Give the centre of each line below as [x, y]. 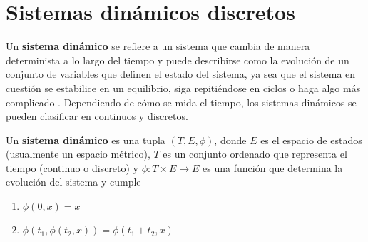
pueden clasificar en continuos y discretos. [97, 116]
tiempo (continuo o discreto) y [72, 167]
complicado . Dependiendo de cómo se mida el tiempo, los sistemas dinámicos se [181, 102]
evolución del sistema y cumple [73, 182]
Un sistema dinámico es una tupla [86, 140]
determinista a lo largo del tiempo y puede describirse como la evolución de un [178, 60]
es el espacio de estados [311, 140]
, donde [230, 140]
